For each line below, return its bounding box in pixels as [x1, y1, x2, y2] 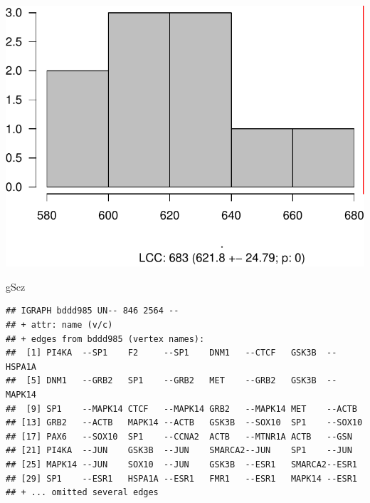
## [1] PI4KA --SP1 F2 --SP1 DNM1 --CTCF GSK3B [6, 348, 317, 358]
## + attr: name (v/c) [6, 320, 113, 331]
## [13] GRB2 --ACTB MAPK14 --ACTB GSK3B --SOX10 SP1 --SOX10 [6, 418, 363, 428]
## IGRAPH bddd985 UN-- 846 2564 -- [6, 306, 179, 316]
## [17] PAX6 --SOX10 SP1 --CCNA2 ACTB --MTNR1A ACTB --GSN [6, 431, 352, 442]
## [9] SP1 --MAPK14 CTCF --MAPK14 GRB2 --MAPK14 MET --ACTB [6, 403, 357, 414]
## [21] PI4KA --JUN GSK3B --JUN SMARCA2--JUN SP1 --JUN [6, 445, 352, 456]
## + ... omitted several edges [6, 487, 159, 498]
